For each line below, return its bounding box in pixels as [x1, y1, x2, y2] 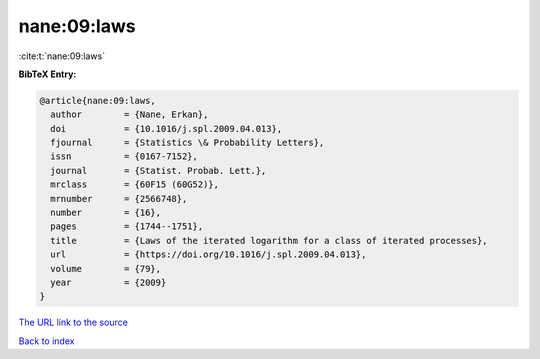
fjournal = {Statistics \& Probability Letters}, [50, 137, 325, 149]
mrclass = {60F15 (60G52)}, [50, 179, 220, 190]
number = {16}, [50, 207, 162, 219]
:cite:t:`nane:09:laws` [18, 50, 105, 62]
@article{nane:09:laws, [39, 95, 157, 106]
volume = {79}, [50, 263, 162, 274]
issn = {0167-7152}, [50, 151, 199, 162]
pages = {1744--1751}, [50, 221, 204, 232]
